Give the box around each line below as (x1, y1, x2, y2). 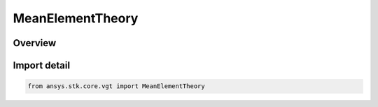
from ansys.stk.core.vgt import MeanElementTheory (27, 83, 206, 90)
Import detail (13, 59, 70, 71)
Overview (13, 37, 57, 49)
